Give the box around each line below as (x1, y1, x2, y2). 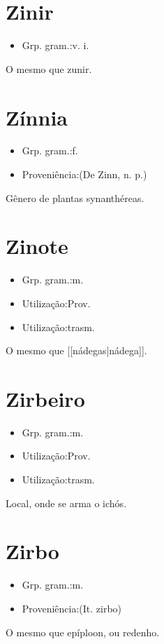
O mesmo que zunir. (6, 61, 92, 76)
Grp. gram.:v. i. (22, 38, 89, 53)
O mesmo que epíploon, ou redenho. (6, 624, 160, 639)
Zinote (6, 232, 68, 260)
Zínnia (6, 102, 68, 131)
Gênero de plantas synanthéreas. (6, 190, 144, 205)
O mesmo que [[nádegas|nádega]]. (6, 343, 147, 358)
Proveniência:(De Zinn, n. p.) (22, 167, 147, 182)
